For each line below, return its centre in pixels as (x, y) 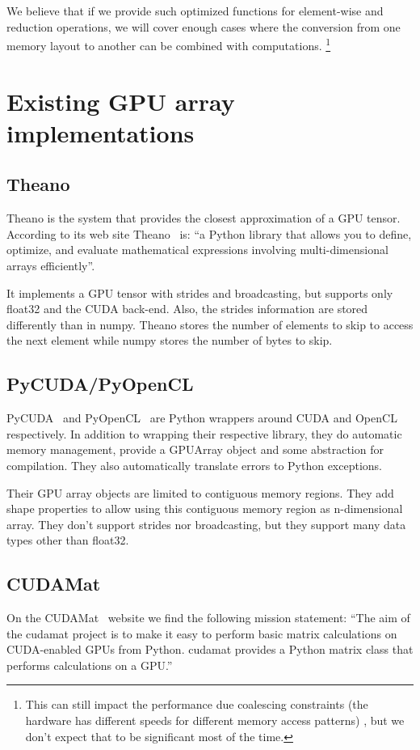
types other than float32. (68, 540)
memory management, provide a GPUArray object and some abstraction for (195, 449)
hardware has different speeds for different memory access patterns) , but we (215, 720)
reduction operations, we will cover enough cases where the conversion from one (204, 26)
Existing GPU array (121, 101)
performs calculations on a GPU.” (90, 665)
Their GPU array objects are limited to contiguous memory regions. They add (200, 492)
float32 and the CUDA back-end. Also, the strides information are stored (187, 309)
